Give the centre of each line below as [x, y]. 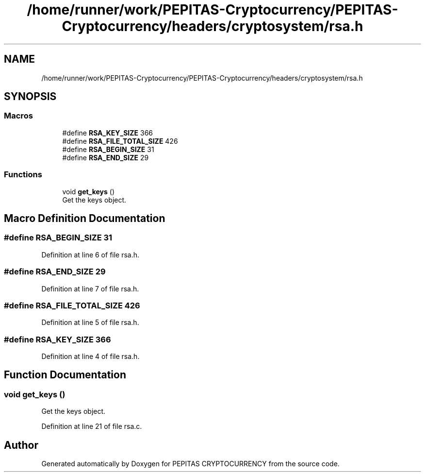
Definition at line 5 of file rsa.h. [90, 323]
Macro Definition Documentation [85, 218]
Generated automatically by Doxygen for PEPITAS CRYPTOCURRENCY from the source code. [190, 464]
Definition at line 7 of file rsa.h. [90, 289]
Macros [18, 116]
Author [21, 445]
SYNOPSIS [30, 97]
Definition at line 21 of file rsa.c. [92, 426]
